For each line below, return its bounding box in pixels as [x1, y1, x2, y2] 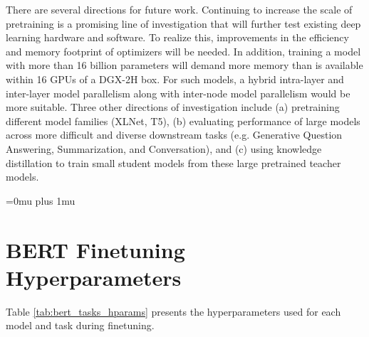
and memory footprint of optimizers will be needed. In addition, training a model [6, 43, 361, 58]
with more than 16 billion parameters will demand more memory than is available [6, 58, 363, 73]
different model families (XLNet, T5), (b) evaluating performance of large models [6, 113, 360, 128]
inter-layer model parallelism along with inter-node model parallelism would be [6, 85, 350, 100]
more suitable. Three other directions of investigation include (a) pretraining [6, 100, 340, 114]
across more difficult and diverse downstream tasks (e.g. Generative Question [6, 127, 343, 142]
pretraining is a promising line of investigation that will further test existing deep [6, 16, 361, 31]
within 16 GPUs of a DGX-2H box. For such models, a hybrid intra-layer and [6, 71, 344, 86]
